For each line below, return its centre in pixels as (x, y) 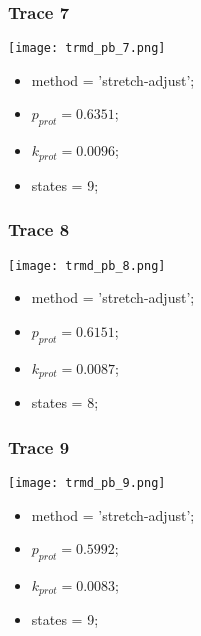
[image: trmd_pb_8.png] (87, 265)
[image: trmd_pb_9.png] (87, 482)
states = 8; (65, 402)
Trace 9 (39, 446)
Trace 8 (39, 229)
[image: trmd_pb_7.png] (87, 48)
